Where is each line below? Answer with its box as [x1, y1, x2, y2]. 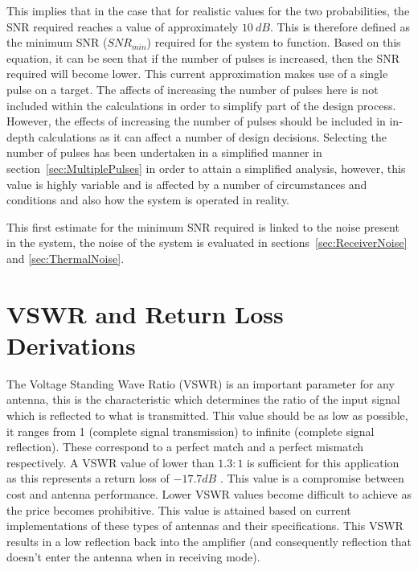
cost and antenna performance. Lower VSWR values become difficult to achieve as [6, 485, 412, 502]
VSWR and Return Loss [6, 297, 284, 330]
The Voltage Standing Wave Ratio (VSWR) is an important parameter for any [6, 375, 395, 392]
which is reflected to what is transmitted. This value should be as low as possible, [6, 407, 408, 423]
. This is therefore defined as [269, 18, 411, 35]
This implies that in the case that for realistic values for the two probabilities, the [6, 2, 410, 18]
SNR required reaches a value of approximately [6, 18, 239, 35]
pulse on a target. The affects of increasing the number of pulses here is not [6, 80, 379, 97]
